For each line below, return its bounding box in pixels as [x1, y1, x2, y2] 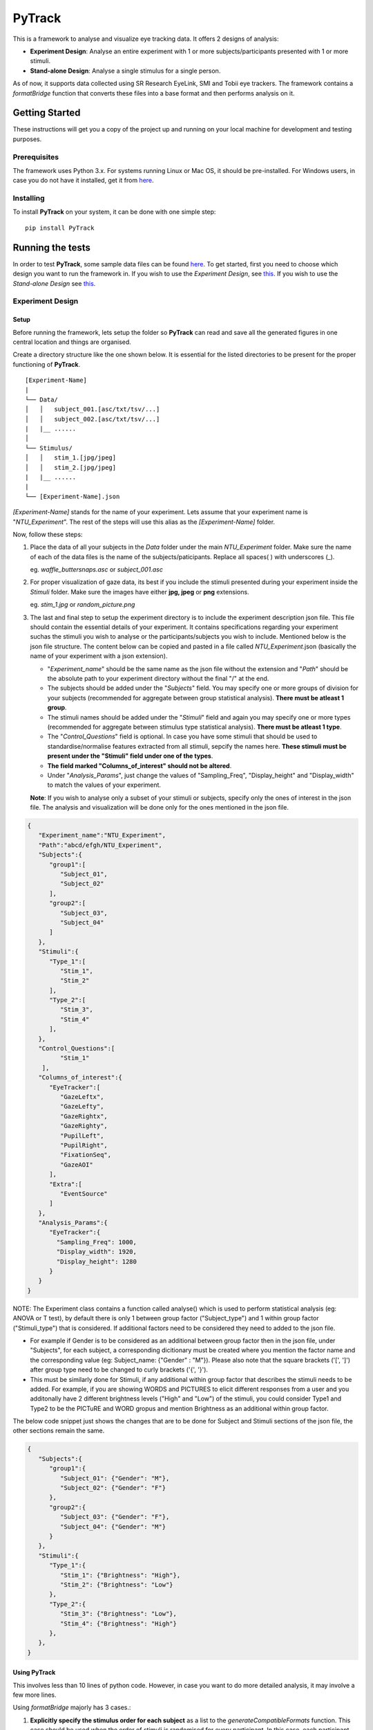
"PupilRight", [59, 1141, 108, 1149]
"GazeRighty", [59, 1122, 108, 1130]
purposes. [12, 135, 42, 143]
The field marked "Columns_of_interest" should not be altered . [47, 761, 232, 770]
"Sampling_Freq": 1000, [56, 1238, 137, 1246]
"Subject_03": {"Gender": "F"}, [59, 1513, 170, 1521]
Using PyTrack [12, 1668, 56, 1677]
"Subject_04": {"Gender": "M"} [59, 1522, 166, 1531]
